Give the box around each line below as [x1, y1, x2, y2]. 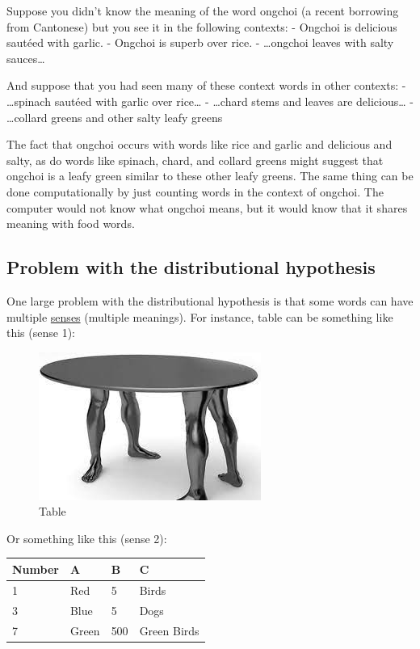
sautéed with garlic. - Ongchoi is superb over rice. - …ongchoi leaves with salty [6, 34, 394, 51]
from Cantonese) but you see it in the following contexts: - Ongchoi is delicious [6, 18, 397, 35]
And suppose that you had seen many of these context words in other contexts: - [6, 77, 406, 94]
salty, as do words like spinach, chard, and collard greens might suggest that [6, 151, 384, 168]
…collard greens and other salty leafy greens [6, 108, 223, 125]
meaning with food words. [6, 215, 135, 232]
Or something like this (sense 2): [6, 529, 167, 546]
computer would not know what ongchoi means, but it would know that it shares [6, 199, 408, 216]
